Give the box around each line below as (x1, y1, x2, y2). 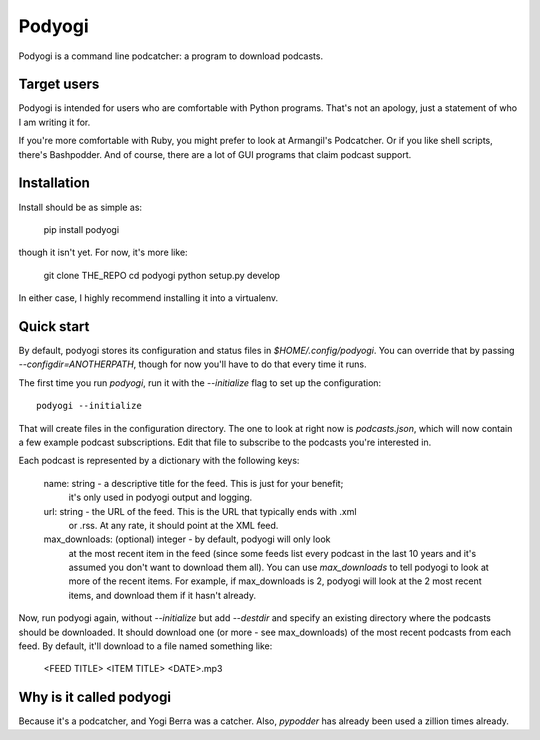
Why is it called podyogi (18, 689, 172, 706)
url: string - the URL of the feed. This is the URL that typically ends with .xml (43, 505, 357, 517)
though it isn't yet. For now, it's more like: (18, 246, 189, 259)
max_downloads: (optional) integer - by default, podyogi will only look (43, 533, 331, 545)
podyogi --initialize (36, 400, 142, 412)
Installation (18, 175, 90, 192)
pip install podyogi (43, 223, 120, 235)
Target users (18, 76, 100, 93)
